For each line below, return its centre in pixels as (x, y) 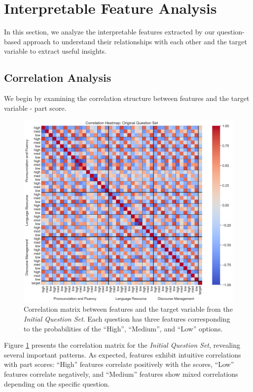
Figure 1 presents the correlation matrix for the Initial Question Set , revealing (122, 345)
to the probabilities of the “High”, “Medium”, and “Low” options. (123, 328)
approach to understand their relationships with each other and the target (135, 41)
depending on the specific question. (57, 383)
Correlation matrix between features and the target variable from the (128, 309)
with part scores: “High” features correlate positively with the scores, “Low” (119, 364)
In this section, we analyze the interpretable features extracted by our (109, 32)
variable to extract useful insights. (55, 51)
